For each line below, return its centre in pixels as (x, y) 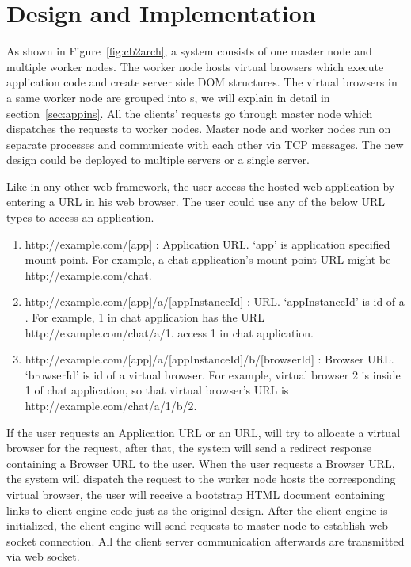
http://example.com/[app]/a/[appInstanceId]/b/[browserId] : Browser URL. (209, 359)
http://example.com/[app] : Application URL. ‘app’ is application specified (207, 244)
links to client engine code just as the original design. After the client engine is (197, 510)
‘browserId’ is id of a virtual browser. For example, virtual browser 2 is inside (213, 374)
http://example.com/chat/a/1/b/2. (111, 405)
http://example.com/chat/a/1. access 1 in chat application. (169, 332)
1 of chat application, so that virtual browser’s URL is (157, 390)
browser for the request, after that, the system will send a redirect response (189, 448)
